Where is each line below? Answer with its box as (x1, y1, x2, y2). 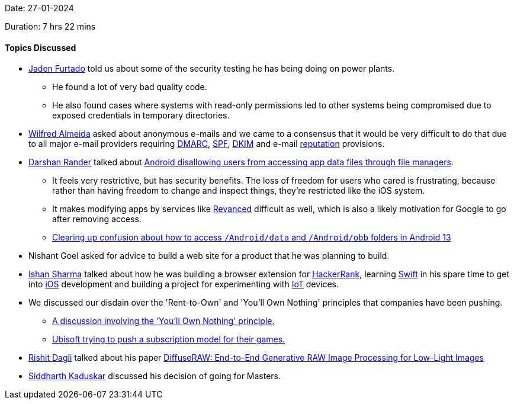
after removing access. (52, 214, 142, 225)
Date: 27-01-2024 (5, 3, 74, 13)
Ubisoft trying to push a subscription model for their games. (52, 334, 285, 345)
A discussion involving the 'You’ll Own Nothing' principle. (52, 316, 275, 326)
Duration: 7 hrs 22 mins (5, 21, 96, 31)
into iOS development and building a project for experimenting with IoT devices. (28, 279, 339, 290)
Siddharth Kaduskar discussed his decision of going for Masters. (28, 371, 281, 381)
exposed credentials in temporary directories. (52, 110, 230, 121)
